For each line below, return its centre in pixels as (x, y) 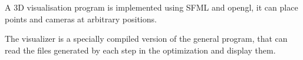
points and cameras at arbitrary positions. (81, 19)
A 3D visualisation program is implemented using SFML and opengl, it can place (151, 7)
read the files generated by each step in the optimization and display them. (140, 50)
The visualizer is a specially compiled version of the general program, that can (146, 39)
